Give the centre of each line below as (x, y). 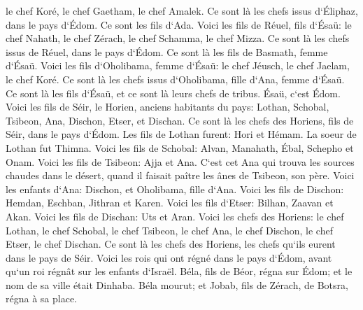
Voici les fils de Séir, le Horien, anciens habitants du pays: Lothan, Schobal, (168, 107)
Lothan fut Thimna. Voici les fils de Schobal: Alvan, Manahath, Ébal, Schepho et (180, 147)
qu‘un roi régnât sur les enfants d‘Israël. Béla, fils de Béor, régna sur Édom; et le (179, 271)
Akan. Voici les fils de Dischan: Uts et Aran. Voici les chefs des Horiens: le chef (175, 216)
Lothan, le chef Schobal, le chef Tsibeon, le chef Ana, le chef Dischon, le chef (169, 230)
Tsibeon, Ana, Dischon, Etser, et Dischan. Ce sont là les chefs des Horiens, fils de (180, 120)
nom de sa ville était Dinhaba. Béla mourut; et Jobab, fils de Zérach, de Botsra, (177, 284)
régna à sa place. (41, 298)
